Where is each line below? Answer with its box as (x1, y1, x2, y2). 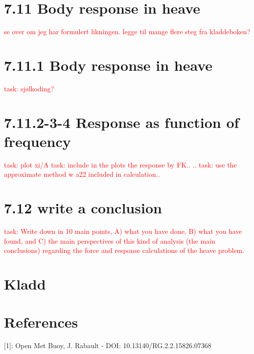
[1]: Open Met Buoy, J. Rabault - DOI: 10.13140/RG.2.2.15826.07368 (4, 340, 211, 351)
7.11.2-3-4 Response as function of (4, 112, 239, 132)
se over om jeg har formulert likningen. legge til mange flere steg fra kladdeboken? (4, 26, 251, 37)
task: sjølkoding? (4, 83, 54, 93)
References (4, 312, 78, 332)
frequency (4, 131, 71, 151)
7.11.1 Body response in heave (4, 55, 213, 75)
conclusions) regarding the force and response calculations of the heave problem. (4, 245, 245, 255)
